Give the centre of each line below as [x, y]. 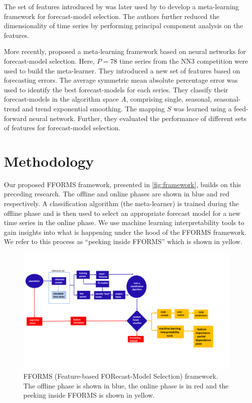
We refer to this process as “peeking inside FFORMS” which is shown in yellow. [123, 241]
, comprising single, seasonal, [169, 99]
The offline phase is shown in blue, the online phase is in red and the [126, 385]
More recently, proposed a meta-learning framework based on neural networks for [125, 51]
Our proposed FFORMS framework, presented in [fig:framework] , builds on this [123, 184]
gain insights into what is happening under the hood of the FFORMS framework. [125, 232]
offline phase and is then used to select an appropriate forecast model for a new [122, 213]
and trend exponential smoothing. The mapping [93, 108]
